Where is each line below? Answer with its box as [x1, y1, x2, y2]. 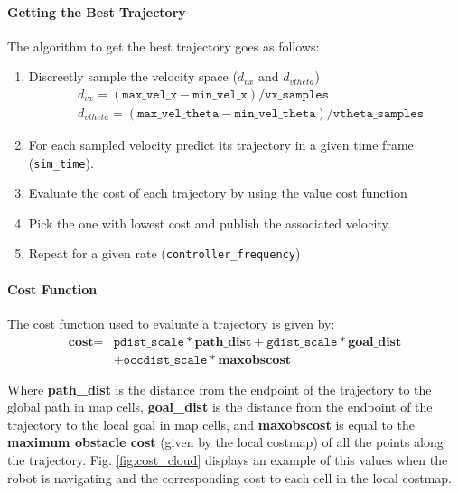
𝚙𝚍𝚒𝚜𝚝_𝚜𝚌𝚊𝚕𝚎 [113, 335, 184, 349]
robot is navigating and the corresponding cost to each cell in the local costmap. [7, 468, 452, 487]
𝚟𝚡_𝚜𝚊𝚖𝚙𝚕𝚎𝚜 [265, 88, 329, 101]
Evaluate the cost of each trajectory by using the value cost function [28, 183, 407, 202]
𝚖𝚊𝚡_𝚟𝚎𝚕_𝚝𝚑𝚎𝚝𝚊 [137, 107, 220, 121]
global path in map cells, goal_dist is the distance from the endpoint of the [7, 397, 433, 416]
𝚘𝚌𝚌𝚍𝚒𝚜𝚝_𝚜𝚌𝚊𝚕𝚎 [123, 353, 208, 367]
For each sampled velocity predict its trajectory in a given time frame [28, 135, 414, 154]
